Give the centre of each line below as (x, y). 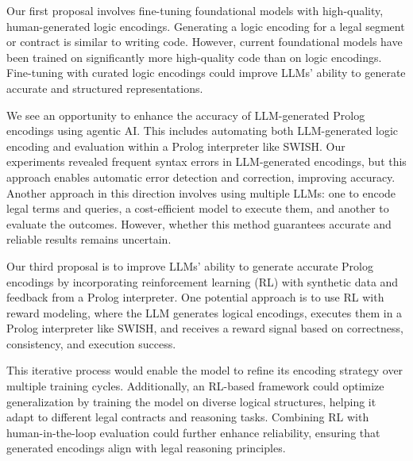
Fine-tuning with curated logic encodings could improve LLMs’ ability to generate (206, 73)
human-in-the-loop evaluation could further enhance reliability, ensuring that (193, 432)
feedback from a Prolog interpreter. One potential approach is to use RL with (195, 297)
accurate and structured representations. (105, 88)
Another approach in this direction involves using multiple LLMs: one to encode (201, 192)
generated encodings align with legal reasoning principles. (146, 448)
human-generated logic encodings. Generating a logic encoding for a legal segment (206, 26)
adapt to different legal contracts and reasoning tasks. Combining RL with (188, 417)
